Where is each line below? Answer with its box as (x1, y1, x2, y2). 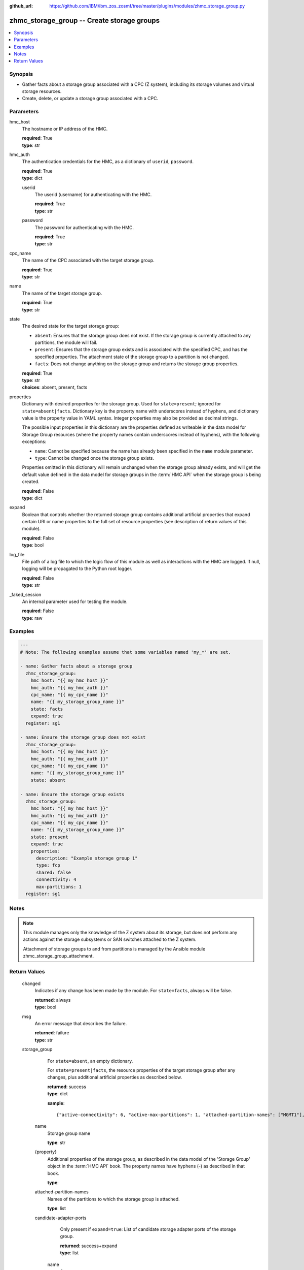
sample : (47, 1100, 65, 1106)
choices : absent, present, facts (22, 384, 88, 391)
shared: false (36, 869, 71, 875)
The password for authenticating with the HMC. (34, 224, 134, 231)
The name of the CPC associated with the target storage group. (22, 257, 155, 264)
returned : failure (34, 1030, 69, 1036)
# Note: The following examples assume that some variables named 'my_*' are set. (20, 649, 232, 655)
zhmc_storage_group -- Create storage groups (9, 16, 160, 25)
